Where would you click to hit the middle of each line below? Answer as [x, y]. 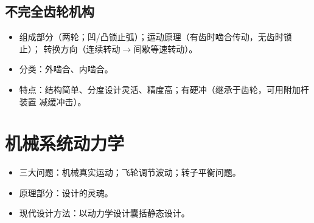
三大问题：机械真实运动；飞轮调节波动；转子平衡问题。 [130, 172]
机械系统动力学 [65, 143]
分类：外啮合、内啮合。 [66, 69]
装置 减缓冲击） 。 [53, 101]
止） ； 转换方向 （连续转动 [70, 48]
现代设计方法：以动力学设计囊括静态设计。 [104, 213]
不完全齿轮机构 [50, 11]
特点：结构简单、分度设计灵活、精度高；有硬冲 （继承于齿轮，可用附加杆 [164, 89]
